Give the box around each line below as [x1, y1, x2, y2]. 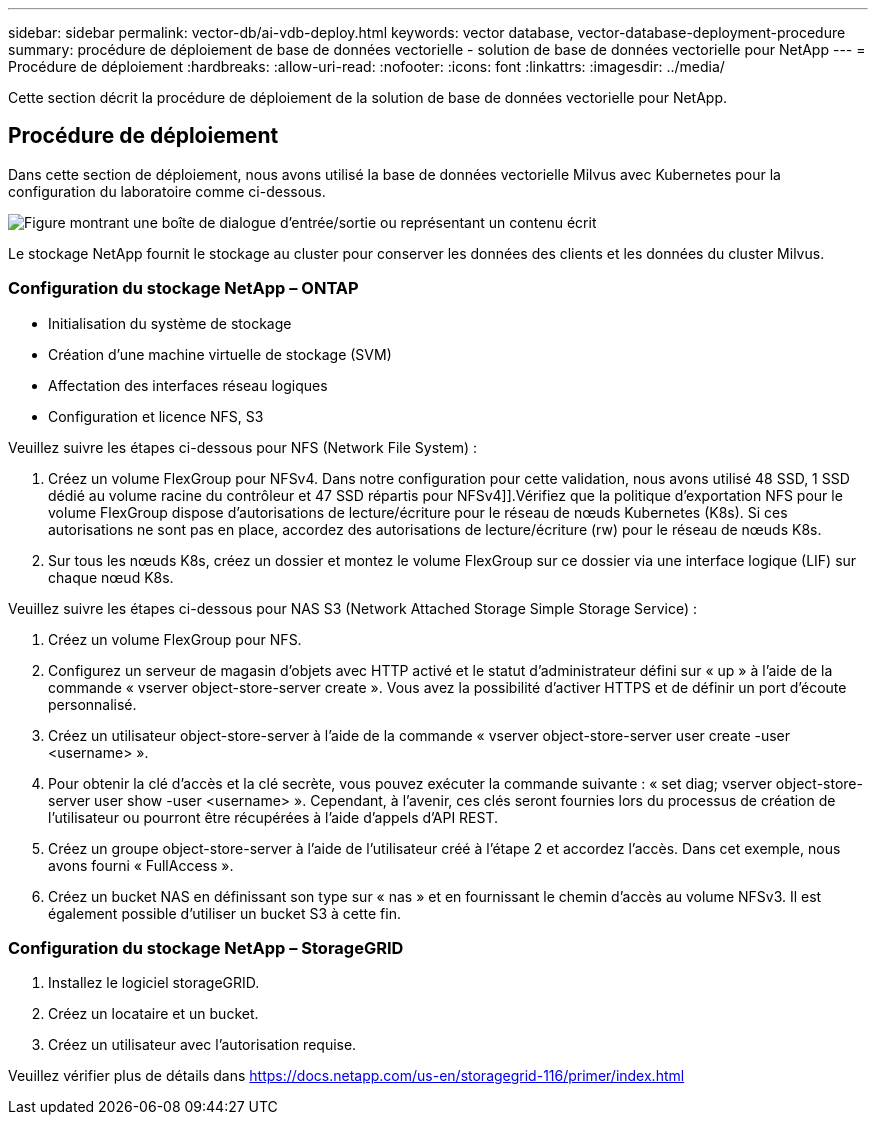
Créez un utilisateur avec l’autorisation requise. [48, 1036, 357, 1054]
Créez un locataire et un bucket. [48, 1005, 259, 1023]
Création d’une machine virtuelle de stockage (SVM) [48, 345, 392, 363]
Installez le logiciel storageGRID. [48, 974, 260, 992]
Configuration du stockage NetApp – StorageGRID [8, 937, 404, 958]
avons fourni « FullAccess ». [48, 856, 234, 874]
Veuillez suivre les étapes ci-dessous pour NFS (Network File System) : [8, 438, 478, 456]
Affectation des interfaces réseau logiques [48, 376, 328, 394]
